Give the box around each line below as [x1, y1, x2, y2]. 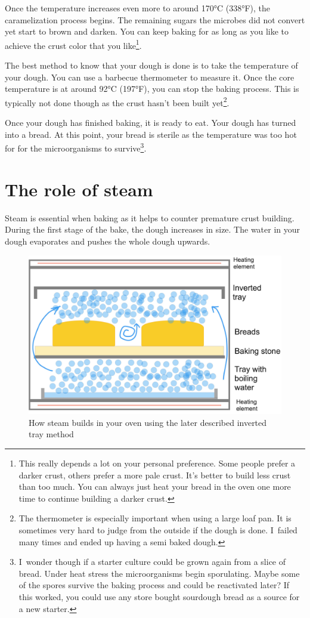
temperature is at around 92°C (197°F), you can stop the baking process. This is [5, 82, 299, 95]
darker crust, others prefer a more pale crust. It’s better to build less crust [18, 468, 291, 481]
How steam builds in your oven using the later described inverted [29, 416, 267, 428]
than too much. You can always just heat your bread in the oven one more [18, 480, 291, 493]
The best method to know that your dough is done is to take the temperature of [5, 59, 298, 72]
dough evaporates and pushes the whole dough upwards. [5, 234, 210, 247]
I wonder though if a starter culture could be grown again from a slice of [18, 555, 286, 568]
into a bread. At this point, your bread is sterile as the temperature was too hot [5, 128, 297, 140]
